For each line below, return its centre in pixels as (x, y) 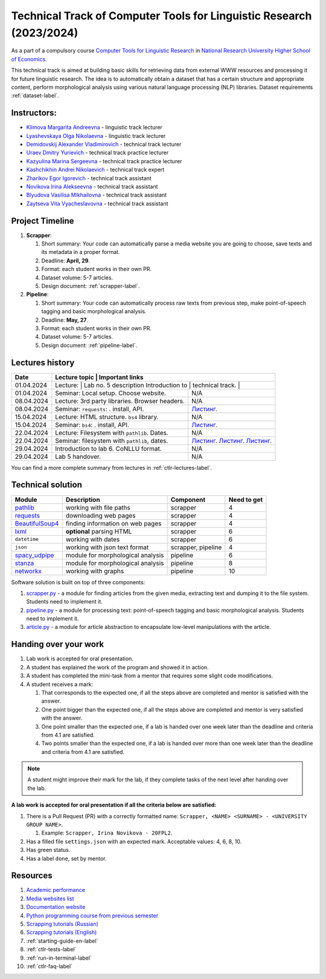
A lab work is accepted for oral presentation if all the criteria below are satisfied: (114, 805)
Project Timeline (43, 221)
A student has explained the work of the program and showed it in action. (117, 667)
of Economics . (29, 59)
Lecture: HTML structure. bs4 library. (107, 417)
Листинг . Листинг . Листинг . (232, 440)
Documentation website (56, 907)
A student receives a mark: (60, 684)
